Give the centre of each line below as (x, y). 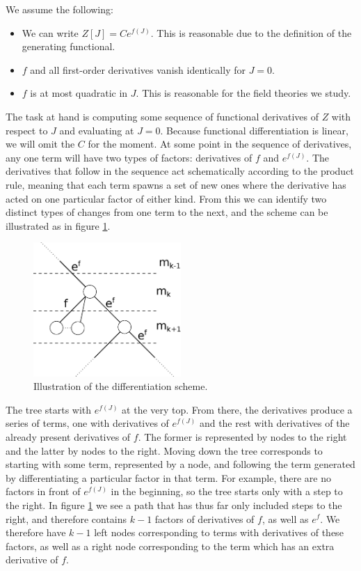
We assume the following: (59, 9)
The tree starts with (49, 409)
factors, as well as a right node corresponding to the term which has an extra (170, 546)
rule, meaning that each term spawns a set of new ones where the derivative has (176, 184)
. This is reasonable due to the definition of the (251, 32)
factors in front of (43, 491)
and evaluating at (97, 130)
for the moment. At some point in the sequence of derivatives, (220, 144)
